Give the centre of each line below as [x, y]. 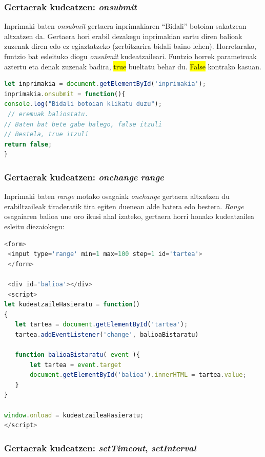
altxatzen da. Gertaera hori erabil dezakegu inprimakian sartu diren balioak [123, 36]
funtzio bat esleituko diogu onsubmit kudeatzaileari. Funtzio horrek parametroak [130, 56]
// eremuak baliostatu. [48, 114]
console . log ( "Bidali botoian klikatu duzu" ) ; [83, 104]
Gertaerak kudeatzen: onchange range [84, 177]
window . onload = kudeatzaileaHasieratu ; [74, 415]
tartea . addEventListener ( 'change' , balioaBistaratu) [107, 334]
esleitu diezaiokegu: [34, 226]
